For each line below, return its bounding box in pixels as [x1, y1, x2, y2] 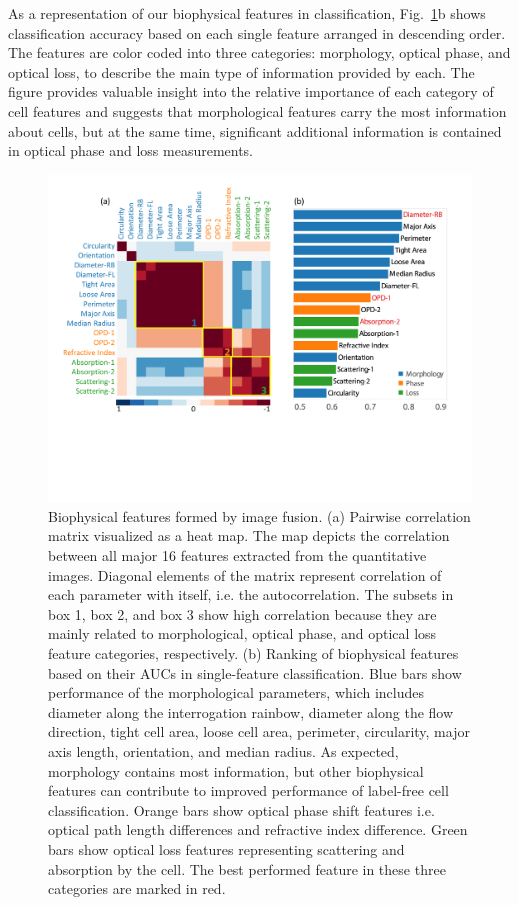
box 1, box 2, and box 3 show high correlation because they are [48, 603, 437, 624]
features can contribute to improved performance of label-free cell [48, 780, 449, 801]
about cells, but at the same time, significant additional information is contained [8, 120, 502, 141]
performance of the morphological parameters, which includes [48, 682, 425, 703]
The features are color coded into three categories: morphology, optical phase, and [8, 42, 511, 63]
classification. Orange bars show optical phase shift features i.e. [48, 799, 435, 820]
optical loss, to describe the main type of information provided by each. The [8, 61, 475, 82]
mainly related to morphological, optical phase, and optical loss [48, 623, 437, 644]
